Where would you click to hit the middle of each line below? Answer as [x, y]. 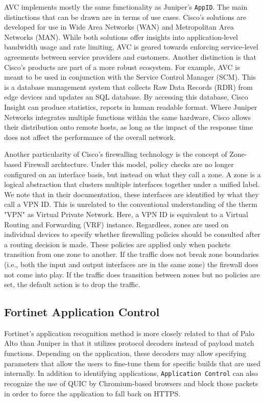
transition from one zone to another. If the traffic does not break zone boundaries [132, 254]
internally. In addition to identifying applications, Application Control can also [131, 373]
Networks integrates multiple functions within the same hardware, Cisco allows [128, 117]
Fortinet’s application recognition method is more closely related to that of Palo [129, 333]
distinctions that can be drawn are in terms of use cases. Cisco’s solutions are [125, 17]
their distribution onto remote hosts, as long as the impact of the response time [129, 127]
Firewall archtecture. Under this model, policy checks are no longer [129, 164]
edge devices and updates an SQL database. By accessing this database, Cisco [126, 97]
